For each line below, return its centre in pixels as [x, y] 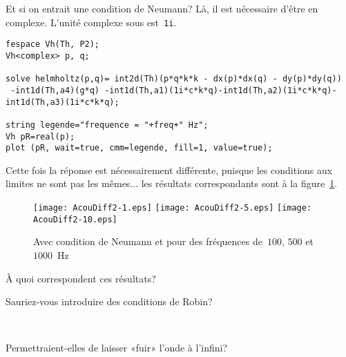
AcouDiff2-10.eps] [75, 219]
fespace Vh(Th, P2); [53, 45]
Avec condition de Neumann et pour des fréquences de [148, 241]
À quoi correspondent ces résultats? [81, 278]
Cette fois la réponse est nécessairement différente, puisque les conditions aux [169, 170]
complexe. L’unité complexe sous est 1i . [91, 22]
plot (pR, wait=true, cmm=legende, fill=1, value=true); [139, 148]
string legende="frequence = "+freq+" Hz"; [107, 125]
